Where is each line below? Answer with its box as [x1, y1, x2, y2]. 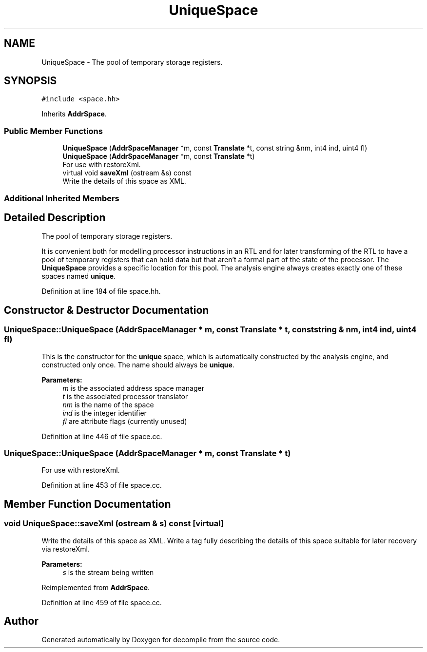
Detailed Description [4, 211, 106, 224]
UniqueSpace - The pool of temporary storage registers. [41, 58, 223, 66]
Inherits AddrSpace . [41, 110, 107, 118]
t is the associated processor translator [62, 392, 188, 401]
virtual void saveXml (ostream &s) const [62, 169, 192, 177]
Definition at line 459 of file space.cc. [41, 598, 162, 607]
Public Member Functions [4, 126, 103, 136]
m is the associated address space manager [62, 384, 204, 392]
